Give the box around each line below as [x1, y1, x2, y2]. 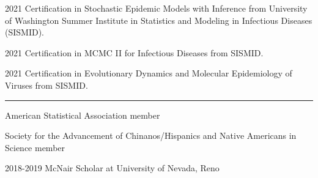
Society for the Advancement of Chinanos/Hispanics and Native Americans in [5, 129, 297, 142]
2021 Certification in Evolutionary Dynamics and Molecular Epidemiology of [5, 67, 292, 80]
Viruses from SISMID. [5, 78, 88, 91]
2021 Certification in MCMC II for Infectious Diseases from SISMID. [5, 46, 264, 59]
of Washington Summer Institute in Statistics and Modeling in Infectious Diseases [5, 13, 312, 26]
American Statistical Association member [5, 108, 160, 121]
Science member [5, 141, 65, 154]
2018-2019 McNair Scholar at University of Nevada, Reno [5, 161, 220, 174]
